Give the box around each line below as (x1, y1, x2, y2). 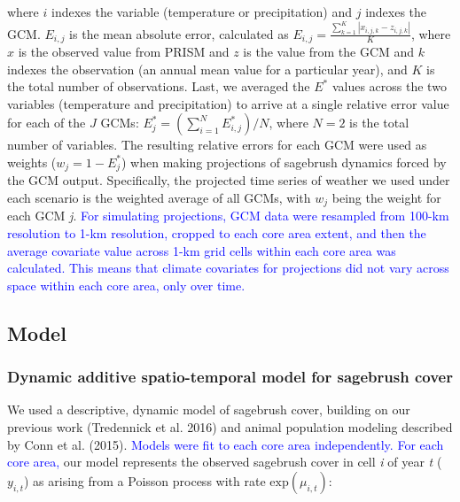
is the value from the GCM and (243, 42, 415, 60)
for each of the (7, 113, 86, 132)
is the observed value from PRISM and (18, 42, 230, 60)
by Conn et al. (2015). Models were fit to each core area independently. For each (7, 435, 444, 453)
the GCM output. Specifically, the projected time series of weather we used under (7, 171, 450, 189)
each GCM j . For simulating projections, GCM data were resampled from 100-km (7, 206, 449, 225)
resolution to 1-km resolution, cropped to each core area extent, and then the (7, 224, 426, 243)
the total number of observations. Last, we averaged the (7, 77, 310, 96)
